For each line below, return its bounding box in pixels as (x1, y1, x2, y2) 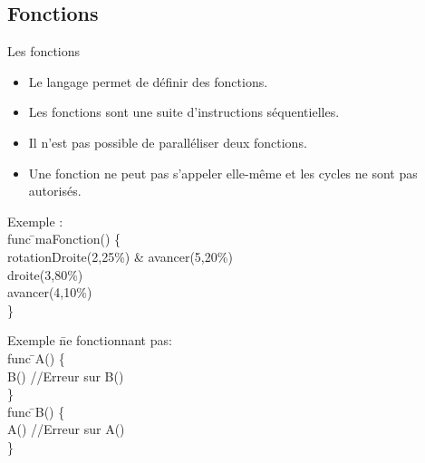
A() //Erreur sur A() (7, 420, 125, 439)
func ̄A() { (7, 348, 65, 367)
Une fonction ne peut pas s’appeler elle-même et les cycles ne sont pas (28, 163, 418, 182)
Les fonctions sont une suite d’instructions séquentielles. (28, 102, 340, 121)
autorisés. (28, 181, 82, 200)
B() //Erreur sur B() (7, 366, 124, 385)
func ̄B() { (7, 401, 65, 420)
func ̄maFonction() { (7, 229, 121, 248)
